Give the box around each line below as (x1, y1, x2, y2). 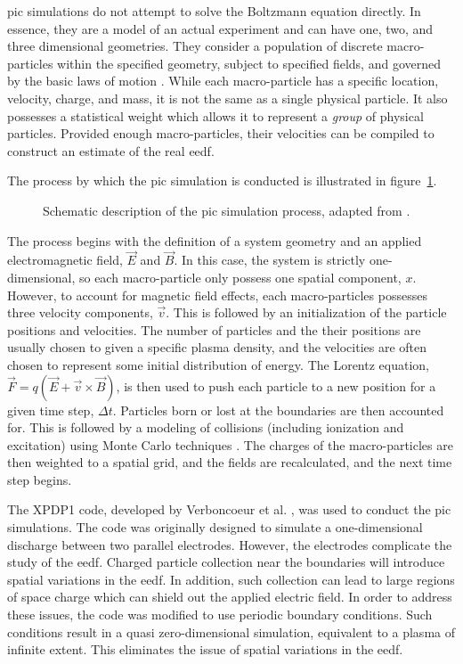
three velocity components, (7, 303, 153, 322)
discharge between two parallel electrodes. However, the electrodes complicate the (7, 535, 452, 553)
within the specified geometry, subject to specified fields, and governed (57, 53, 442, 72)
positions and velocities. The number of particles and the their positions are (7, 320, 421, 339)
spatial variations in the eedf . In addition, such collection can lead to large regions (7, 570, 455, 588)
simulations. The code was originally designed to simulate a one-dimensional (7, 518, 423, 537)
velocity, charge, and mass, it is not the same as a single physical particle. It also (7, 88, 448, 107)
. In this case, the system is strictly (174, 250, 366, 269)
